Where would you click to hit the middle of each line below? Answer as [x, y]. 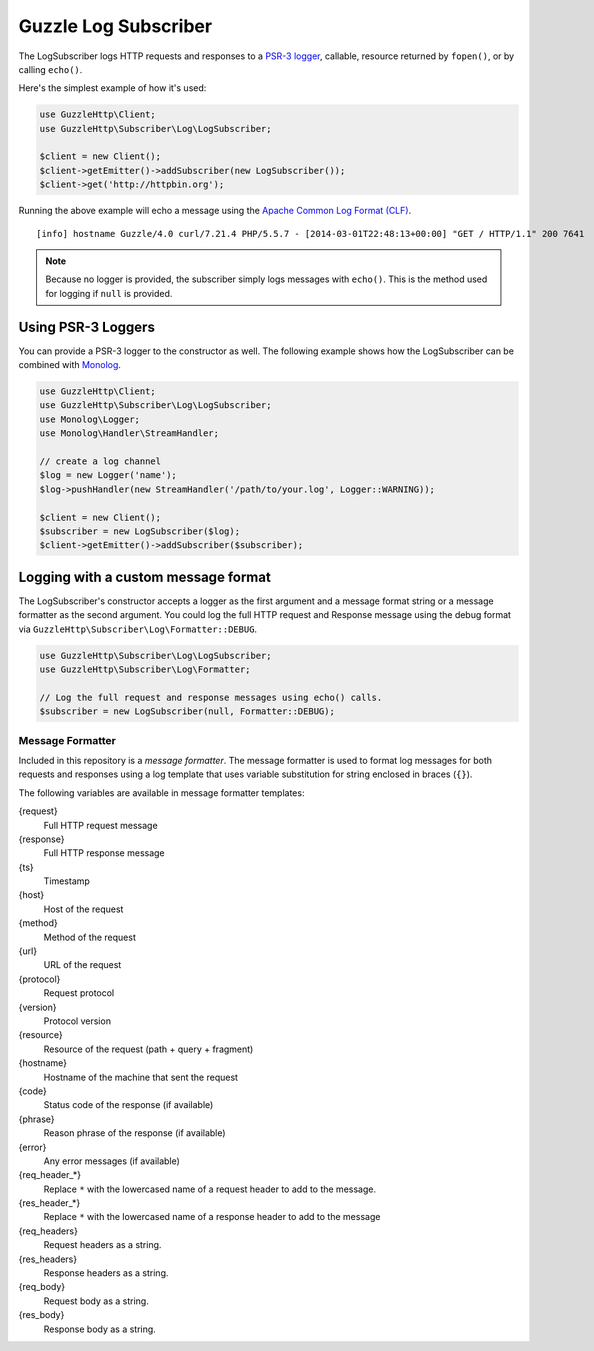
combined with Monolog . [70, 365]
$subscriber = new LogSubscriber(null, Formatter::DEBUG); [187, 711]
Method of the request [90, 937]
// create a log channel [100, 461]
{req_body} [42, 1287]
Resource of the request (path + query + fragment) [148, 1049]
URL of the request [82, 965]
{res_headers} [48, 1259]
